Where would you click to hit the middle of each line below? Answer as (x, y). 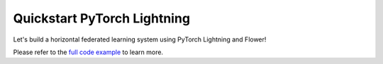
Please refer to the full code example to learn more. (88, 52)
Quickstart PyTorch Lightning (102, 18)
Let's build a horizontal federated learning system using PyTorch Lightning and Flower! (140, 39)
